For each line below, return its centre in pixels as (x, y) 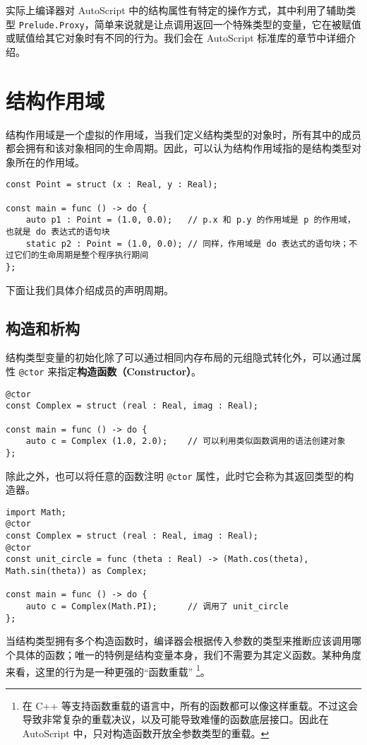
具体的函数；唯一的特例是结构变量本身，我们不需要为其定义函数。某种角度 (188, 654)
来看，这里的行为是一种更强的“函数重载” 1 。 (108, 670)
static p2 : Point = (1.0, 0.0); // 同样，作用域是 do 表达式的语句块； (187, 244)
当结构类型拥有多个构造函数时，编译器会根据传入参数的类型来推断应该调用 (179, 641)
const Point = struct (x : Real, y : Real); (112, 185)
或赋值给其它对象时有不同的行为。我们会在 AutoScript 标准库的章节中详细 (176, 38)
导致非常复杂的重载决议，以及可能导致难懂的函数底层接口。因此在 (175, 719)
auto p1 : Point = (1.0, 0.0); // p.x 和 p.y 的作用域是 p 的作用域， (191, 220)
